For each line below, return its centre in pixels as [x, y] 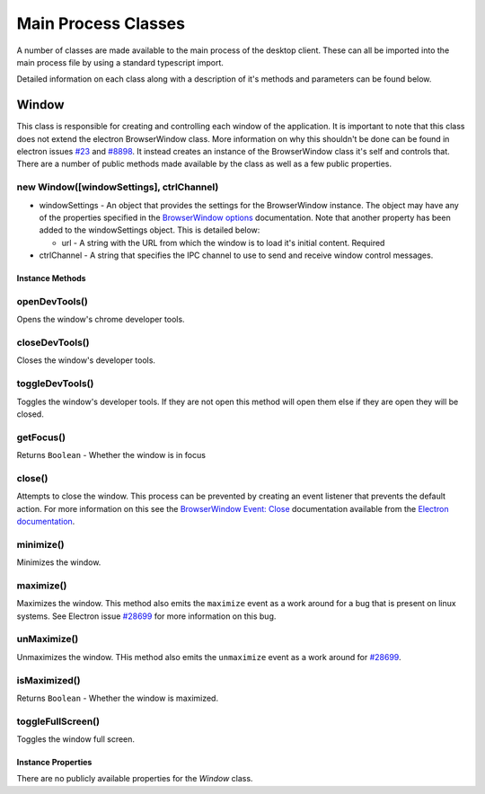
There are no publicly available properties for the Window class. [135, 779]
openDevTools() [53, 301]
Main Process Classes [101, 23]
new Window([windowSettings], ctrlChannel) [118, 187]
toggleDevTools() [55, 384]
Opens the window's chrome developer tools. [101, 320]
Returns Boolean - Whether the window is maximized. [118, 698]
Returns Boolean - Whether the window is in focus [111, 455]
